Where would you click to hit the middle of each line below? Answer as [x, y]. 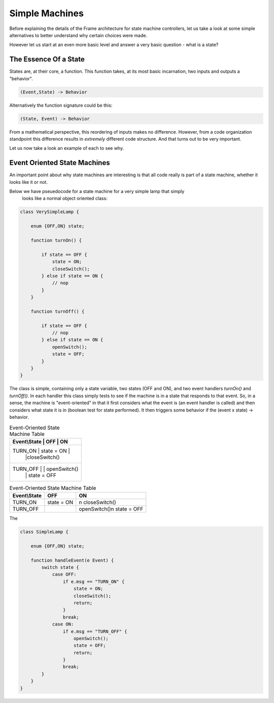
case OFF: [64, 574]
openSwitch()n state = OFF [111, 509]
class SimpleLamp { [44, 532]
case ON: [63, 624]
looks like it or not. [29, 182]
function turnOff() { [58, 311]
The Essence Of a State [47, 59]
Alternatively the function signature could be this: [61, 105]
